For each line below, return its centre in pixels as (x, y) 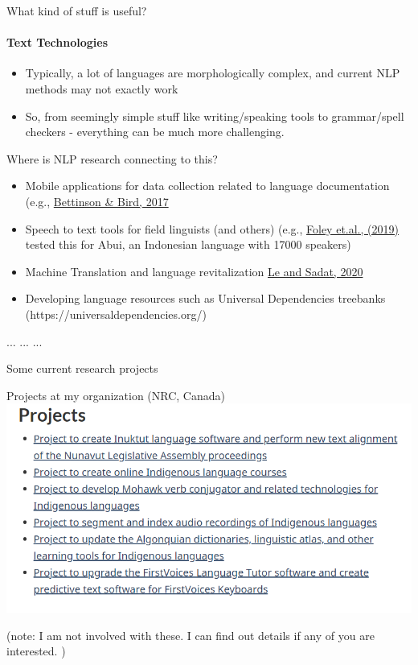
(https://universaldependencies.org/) (116, 314)
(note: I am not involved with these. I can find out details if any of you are (191, 635)
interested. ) (36, 651)
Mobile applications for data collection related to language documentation (207, 186)
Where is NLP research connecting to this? (112, 158)
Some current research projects (82, 368)
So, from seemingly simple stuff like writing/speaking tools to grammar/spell (215, 116)
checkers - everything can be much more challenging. (155, 132)
